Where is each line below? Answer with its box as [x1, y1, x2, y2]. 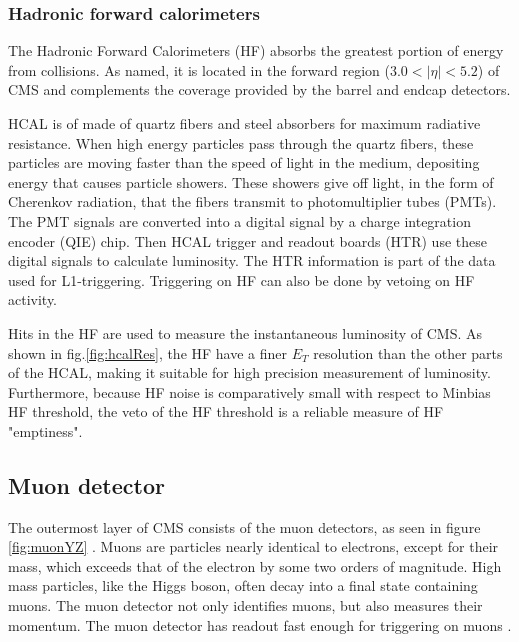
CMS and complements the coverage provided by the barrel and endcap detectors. [8, 79, 511, 100]
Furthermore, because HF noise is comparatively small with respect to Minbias [8, 381, 491, 402]
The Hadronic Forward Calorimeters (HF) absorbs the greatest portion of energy [8, 40, 504, 61]
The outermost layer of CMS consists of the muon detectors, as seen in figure [8, 516, 481, 537]
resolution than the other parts [313, 342, 503, 363]
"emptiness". [8, 420, 83, 441]
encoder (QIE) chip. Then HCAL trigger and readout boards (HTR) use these [8, 230, 487, 251]
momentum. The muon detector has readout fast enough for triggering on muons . [8, 614, 512, 635]
